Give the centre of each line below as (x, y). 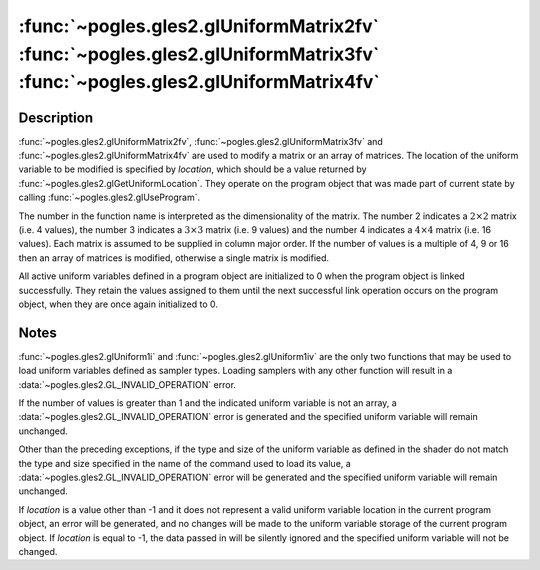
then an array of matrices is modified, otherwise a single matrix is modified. (174, 257)
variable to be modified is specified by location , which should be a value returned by (192, 169)
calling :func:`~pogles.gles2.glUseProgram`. (109, 197)
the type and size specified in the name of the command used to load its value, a (185, 463)
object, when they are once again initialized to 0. (118, 304)
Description (56, 117)
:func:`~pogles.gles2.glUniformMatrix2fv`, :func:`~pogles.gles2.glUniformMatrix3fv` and (201, 141)
